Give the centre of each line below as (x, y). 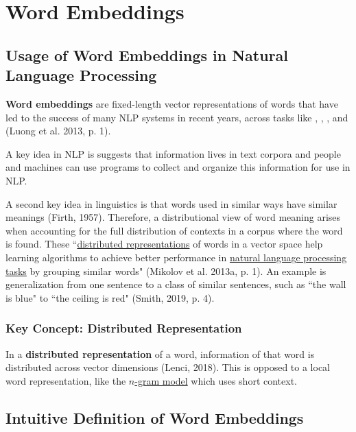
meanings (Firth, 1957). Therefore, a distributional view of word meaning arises (173, 217)
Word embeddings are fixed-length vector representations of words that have (172, 103)
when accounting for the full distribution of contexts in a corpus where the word (174, 230)
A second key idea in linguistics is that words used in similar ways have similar (171, 203)
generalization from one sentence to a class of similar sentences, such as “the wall (176, 284)
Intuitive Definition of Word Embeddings (155, 417)
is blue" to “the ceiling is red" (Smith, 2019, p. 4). (110, 297)
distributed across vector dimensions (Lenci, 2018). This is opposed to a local (168, 367)
